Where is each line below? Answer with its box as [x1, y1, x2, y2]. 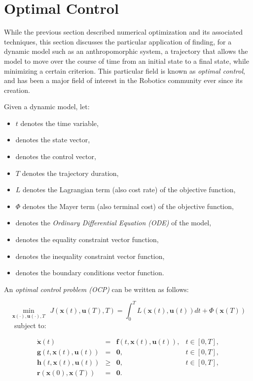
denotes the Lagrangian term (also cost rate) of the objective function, [23, 184, 236, 195]
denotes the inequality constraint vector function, [15, 251, 165, 261]
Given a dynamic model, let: [4, 101, 90, 112]
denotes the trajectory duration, [22, 168, 119, 178]
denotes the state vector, [15, 134, 90, 145]
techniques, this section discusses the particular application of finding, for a [4, 36, 232, 46]
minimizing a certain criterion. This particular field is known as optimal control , [4, 65, 245, 76]
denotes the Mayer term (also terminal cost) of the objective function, [22, 201, 234, 211]
